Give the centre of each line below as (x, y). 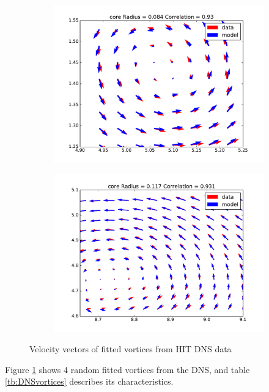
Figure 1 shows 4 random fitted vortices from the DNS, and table (127, 369)
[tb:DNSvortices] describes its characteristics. (89, 381)
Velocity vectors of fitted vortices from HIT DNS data (131, 349)
